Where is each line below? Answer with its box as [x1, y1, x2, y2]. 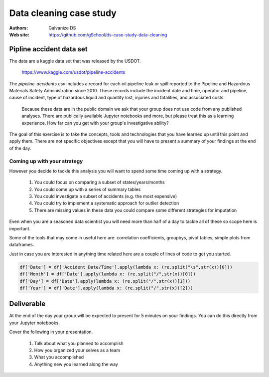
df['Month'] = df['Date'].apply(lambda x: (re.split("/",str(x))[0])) [19, 271, 196, 277]
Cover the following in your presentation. [9, 329, 93, 335]
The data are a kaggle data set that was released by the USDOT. [9, 58, 141, 64]
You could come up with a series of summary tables [34, 186, 141, 192]
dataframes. [9, 242, 34, 248]
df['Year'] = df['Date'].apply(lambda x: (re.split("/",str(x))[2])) [19, 285, 193, 291]
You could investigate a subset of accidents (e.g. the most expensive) [34, 193, 177, 199]
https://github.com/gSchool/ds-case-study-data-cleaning [48, 31, 167, 37]
